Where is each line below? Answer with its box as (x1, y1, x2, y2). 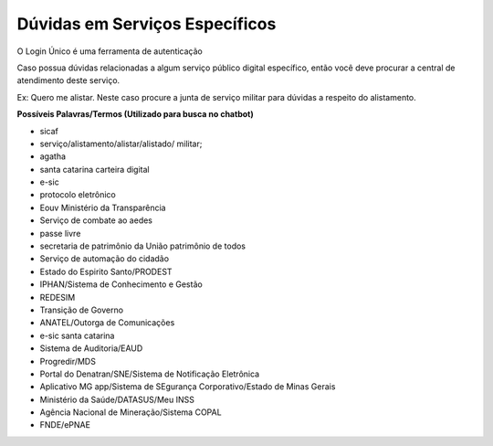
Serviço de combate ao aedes (39, 215, 153, 226)
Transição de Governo (39, 304, 123, 315)
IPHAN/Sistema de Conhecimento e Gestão (39, 279, 203, 290)
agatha (39, 151, 67, 162)
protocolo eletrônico (39, 189, 116, 200)
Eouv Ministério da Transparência (39, 202, 166, 213)
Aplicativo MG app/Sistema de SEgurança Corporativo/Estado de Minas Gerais (39, 381, 336, 392)
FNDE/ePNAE (39, 419, 91, 430)
